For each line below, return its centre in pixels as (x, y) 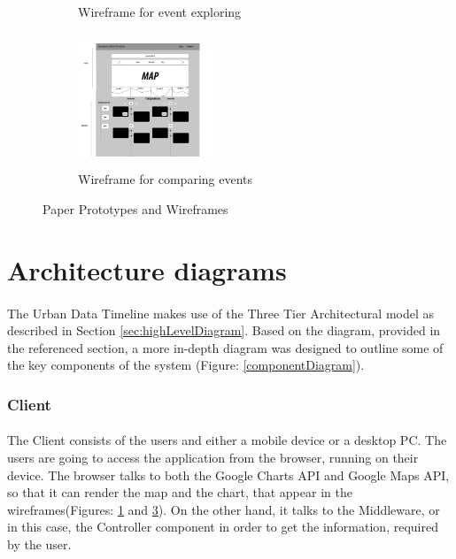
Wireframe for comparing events (166, 179)
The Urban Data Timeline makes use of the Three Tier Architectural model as (221, 313)
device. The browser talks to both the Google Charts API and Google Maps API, (228, 475)
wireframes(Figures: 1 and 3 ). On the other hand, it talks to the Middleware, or (224, 509)
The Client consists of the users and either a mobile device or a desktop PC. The (227, 440)
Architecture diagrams (147, 269)
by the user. (39, 544)
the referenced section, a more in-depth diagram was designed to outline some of (225, 347)
